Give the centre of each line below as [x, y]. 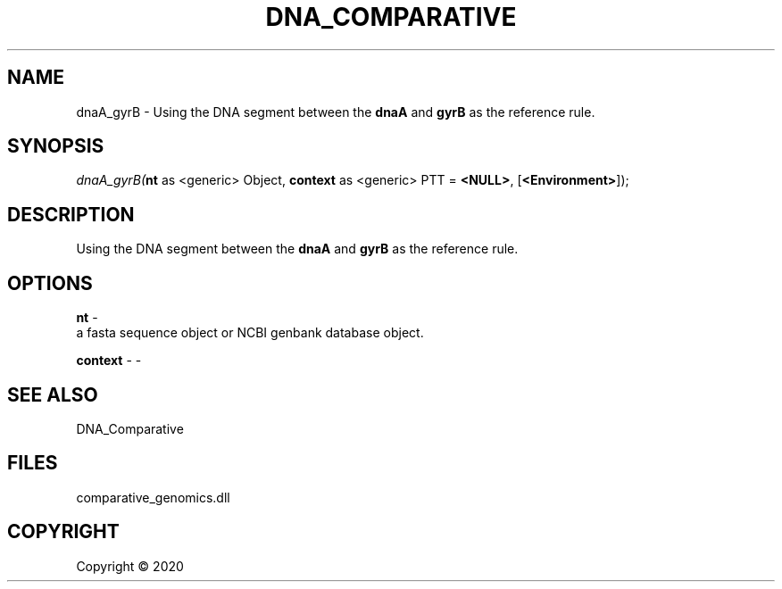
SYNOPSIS [56, 146]
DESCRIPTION [71, 214]
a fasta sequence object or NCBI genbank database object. [250, 333]
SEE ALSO [53, 394]
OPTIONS [50, 283]
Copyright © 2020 [130, 566]
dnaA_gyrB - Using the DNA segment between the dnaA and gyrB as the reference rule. [336, 112]
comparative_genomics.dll [153, 497]
